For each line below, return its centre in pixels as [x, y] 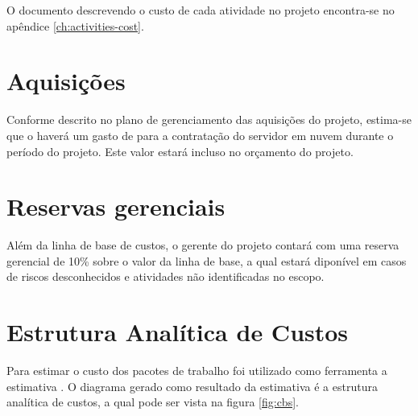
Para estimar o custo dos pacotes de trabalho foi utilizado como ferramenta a [197, 371]
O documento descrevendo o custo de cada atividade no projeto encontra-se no [201, 10]
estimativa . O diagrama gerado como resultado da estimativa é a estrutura [192, 386]
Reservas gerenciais [116, 206]
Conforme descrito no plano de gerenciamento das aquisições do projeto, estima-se [209, 119]
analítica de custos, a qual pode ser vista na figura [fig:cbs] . [153, 402]
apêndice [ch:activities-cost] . [75, 25]
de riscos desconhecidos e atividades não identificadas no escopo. [166, 276]
